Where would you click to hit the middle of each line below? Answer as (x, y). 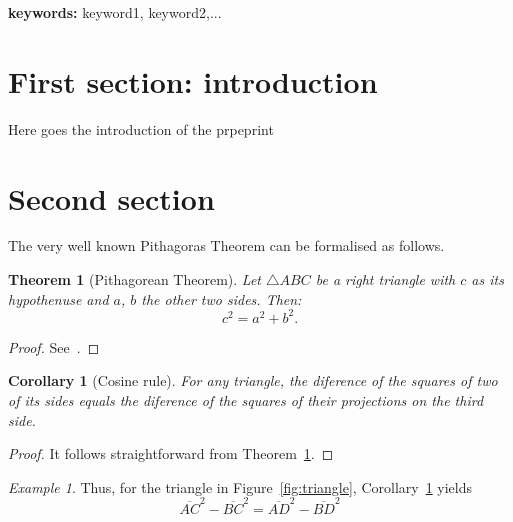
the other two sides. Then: (221, 298)
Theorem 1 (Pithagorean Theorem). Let (134, 279)
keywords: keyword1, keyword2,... (115, 12)
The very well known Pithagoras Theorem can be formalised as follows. (226, 245)
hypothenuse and (58, 298)
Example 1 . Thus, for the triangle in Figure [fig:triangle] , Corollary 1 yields (240, 486)
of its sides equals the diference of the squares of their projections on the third (246, 399)
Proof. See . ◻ (54, 346)
